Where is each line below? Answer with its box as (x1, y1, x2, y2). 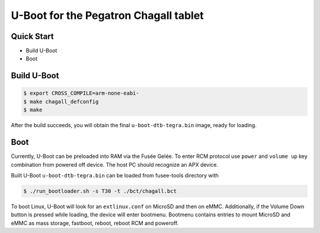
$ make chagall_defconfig (23, 98, 99, 105)
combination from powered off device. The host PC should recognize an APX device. (11, 161, 219, 168)
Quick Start (11, 31, 54, 41)
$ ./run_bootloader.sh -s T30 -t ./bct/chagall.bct (23, 187, 177, 195)
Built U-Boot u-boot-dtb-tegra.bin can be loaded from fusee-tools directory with (11, 171, 219, 179)
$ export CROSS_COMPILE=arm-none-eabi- (23, 90, 139, 97)
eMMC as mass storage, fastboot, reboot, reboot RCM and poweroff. (11, 219, 179, 226)
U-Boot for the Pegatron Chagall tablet (11, 9, 204, 22)
